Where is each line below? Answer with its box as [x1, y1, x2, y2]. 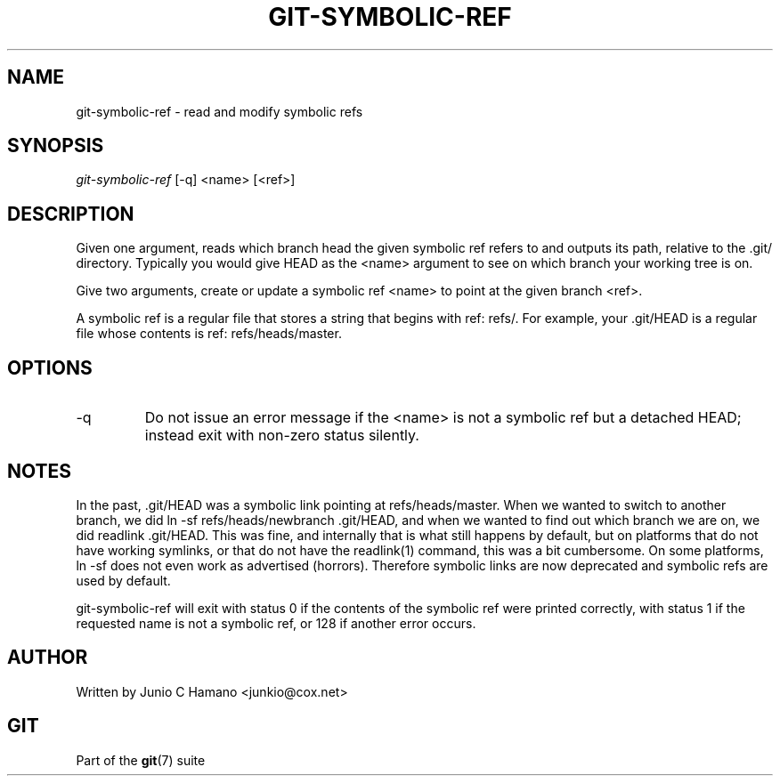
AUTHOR [7, 646, 88, 669]
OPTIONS [7, 356, 93, 379]
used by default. [76, 572, 171, 588]
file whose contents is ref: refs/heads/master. [76, 326, 342, 342]
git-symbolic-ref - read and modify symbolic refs [76, 103, 363, 119]
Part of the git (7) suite [76, 752, 206, 768]
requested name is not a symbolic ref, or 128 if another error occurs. [76, 615, 476, 631]
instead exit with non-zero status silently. [144, 426, 419, 445]
